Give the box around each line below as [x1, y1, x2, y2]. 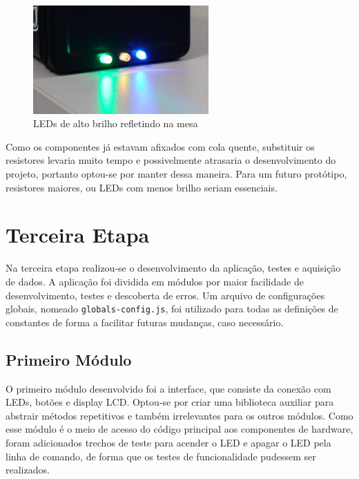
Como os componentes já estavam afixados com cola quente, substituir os [6, 139, 315, 153]
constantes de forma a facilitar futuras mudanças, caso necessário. [6, 314, 284, 329]
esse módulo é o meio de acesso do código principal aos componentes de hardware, [6, 422, 353, 436]
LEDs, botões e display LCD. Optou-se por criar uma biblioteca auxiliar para [6, 395, 334, 409]
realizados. [6, 462, 50, 477]
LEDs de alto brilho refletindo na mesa [33, 116, 198, 131]
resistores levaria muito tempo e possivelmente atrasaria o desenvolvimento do [6, 153, 336, 167]
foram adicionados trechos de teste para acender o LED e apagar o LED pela [6, 435, 331, 449]
